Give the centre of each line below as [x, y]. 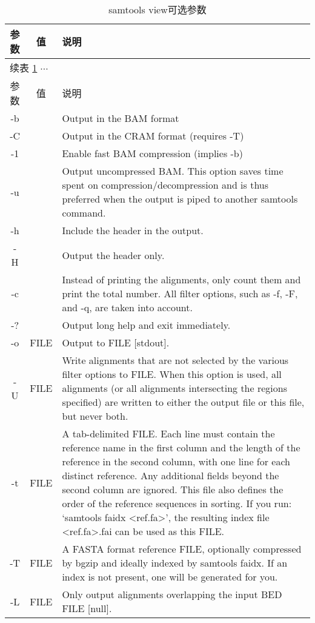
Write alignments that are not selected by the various [175, 360]
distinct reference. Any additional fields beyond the [171, 475]
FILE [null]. [87, 608]
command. [84, 213]
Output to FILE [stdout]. [116, 342]
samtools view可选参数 [157, 9]
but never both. [95, 416]
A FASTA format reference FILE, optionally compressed [182, 549]
